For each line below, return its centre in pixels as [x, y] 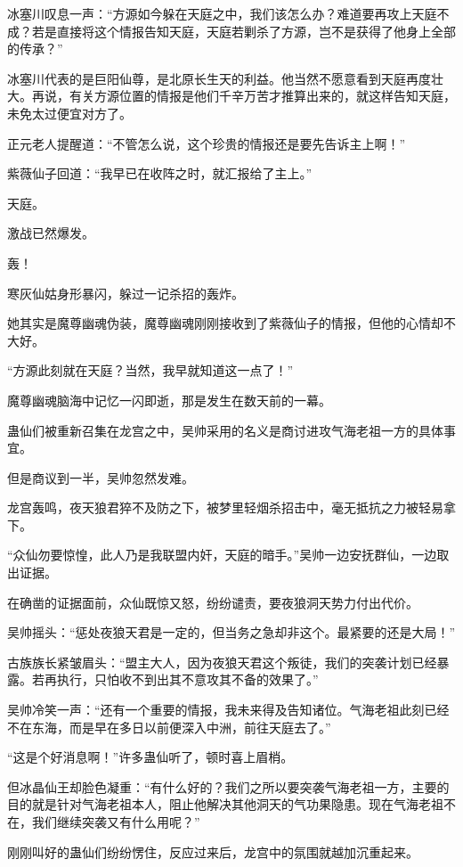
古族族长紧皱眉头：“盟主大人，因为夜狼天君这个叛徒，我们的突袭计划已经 [222, 662]
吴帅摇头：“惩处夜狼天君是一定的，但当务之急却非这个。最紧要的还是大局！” [231, 632]
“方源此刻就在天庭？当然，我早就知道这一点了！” [150, 370]
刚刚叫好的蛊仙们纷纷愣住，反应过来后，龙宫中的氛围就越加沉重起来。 [213, 851]
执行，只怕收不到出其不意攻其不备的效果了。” [187, 679]
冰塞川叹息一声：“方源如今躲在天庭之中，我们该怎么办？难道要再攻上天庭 [222, 13]
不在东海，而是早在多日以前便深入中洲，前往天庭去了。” [169, 727]
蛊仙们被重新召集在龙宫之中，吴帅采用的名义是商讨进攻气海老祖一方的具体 [225, 430]
